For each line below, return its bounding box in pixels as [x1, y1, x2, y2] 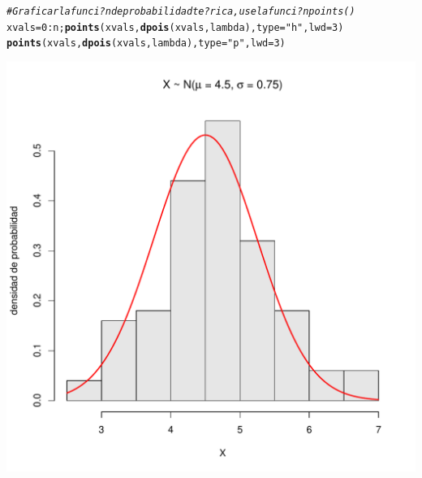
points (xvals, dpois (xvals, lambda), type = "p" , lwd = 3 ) [6, 37, 286, 50]
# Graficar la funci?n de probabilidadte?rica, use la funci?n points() [6, 6, 355, 17]
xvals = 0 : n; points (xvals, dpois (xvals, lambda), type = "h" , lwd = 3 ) [6, 21, 344, 33]
